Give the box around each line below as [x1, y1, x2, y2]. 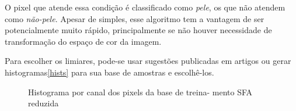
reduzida [28, 97, 59, 109]
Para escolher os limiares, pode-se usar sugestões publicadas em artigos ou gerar [5, 55, 291, 67]
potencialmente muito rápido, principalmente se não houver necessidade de [5, 24, 272, 36]
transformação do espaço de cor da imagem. [5, 35, 162, 47]
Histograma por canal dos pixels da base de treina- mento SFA [28, 85, 253, 98]
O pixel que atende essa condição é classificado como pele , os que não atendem [5, 1, 285, 13]
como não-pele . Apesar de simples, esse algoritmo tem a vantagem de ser [5, 12, 264, 24]
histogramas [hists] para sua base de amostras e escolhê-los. [5, 66, 214, 78]
